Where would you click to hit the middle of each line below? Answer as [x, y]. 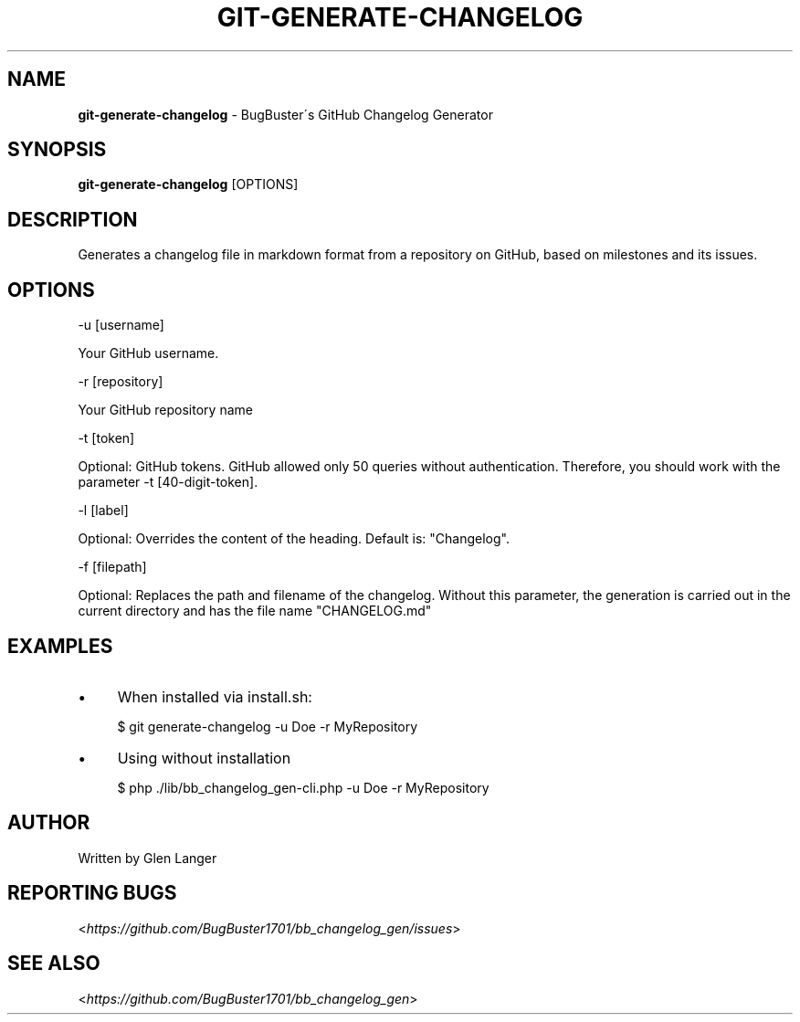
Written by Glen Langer [147, 858]
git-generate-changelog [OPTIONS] [188, 184]
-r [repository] [121, 382]
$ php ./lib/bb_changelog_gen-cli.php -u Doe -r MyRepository [303, 787]
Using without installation [204, 758]
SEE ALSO [54, 964]
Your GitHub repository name [165, 410]
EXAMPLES [60, 646]
